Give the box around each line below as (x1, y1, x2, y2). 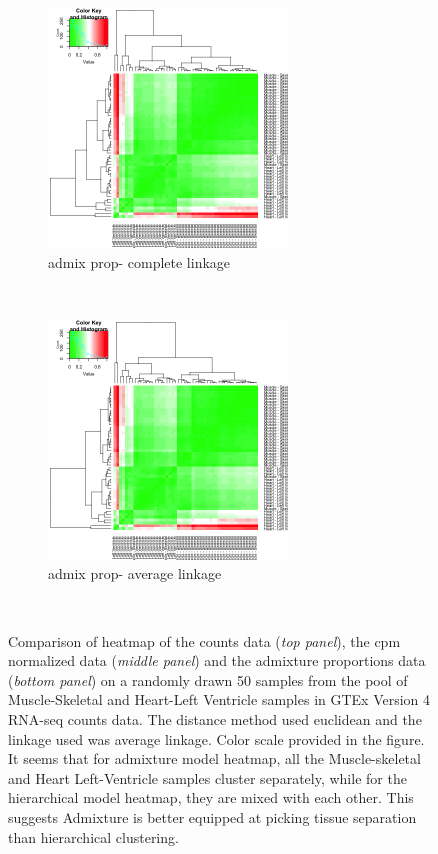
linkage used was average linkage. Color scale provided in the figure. (8, 728, 425, 749)
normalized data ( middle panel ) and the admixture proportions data (8, 650, 426, 671)
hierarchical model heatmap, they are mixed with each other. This (8, 787, 414, 808)
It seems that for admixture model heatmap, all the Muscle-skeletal (8, 748, 421, 769)
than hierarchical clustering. (8, 826, 179, 847)
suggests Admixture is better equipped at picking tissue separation (8, 806, 417, 827)
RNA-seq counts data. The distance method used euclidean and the (8, 708, 422, 729)
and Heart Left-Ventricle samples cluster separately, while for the (8, 767, 407, 788)
